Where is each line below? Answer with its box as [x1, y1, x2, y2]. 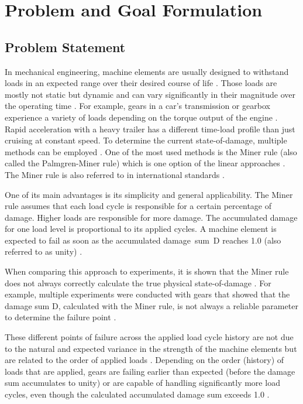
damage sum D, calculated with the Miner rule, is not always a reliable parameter [5, 299, 298, 311]
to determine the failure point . [5, 311, 116, 323]
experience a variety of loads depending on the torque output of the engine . [5, 111, 278, 123]
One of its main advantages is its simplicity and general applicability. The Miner [5, 188, 293, 200]
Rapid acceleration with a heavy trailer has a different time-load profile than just [5, 122, 295, 135]
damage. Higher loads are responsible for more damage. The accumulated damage [5, 211, 298, 223]
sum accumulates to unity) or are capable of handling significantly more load [5, 376, 280, 389]
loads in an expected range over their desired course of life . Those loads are [5, 77, 277, 89]
